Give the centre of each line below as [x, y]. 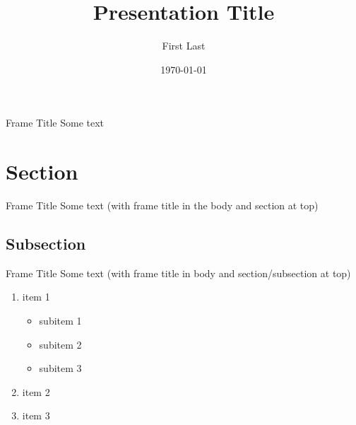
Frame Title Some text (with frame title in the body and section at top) [162, 205]
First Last [184, 46]
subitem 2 [60, 344]
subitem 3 [60, 368]
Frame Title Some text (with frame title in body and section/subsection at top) [178, 273]
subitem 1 [60, 321]
